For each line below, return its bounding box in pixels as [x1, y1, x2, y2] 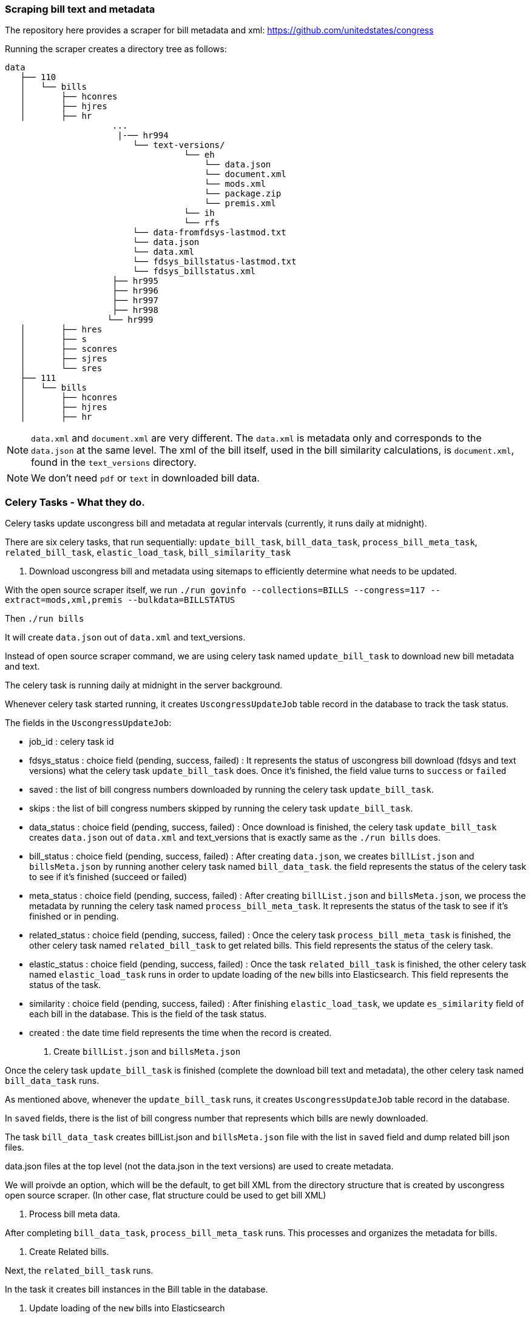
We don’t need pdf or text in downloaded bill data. [31, 472, 260, 485]
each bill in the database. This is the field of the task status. [29, 1009, 267, 1020]
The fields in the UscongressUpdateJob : [5, 718, 172, 728]
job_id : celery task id [29, 736, 114, 747]
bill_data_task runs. [5, 1075, 100, 1086]
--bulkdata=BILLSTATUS [127, 595, 235, 605]
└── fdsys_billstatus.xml [132, 266, 256, 277]
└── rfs [184, 218, 220, 228]
